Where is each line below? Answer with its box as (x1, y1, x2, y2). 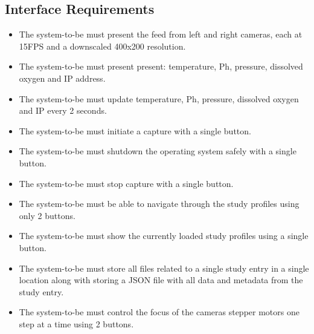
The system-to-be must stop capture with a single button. (19, 177, 234, 189)
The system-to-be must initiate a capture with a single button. (19, 124, 251, 137)
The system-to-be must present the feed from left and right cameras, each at (19, 28, 303, 41)
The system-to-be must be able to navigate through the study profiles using (19, 197, 300, 210)
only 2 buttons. (19, 209, 75, 221)
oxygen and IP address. (19, 71, 106, 84)
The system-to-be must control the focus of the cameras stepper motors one (19, 306, 300, 318)
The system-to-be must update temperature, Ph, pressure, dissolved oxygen (19, 92, 299, 105)
